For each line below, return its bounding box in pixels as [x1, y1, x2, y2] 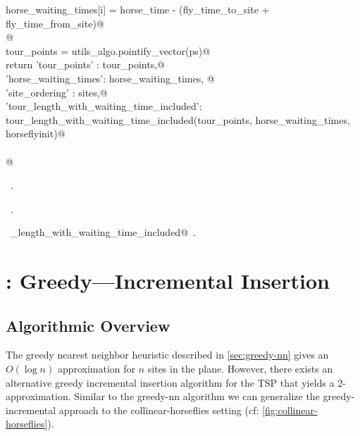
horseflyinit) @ [6, 126, 66, 141]
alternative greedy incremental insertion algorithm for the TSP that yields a [6, 375, 335, 390]
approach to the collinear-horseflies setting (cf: [58, 402, 259, 417]
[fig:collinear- [262, 402, 318, 417]
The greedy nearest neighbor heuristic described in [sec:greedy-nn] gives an [6, 347, 329, 362]
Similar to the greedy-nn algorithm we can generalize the [74, 389, 320, 404]
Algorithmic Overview [6, 314, 170, 336]
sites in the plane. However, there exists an [147, 361, 333, 376]
